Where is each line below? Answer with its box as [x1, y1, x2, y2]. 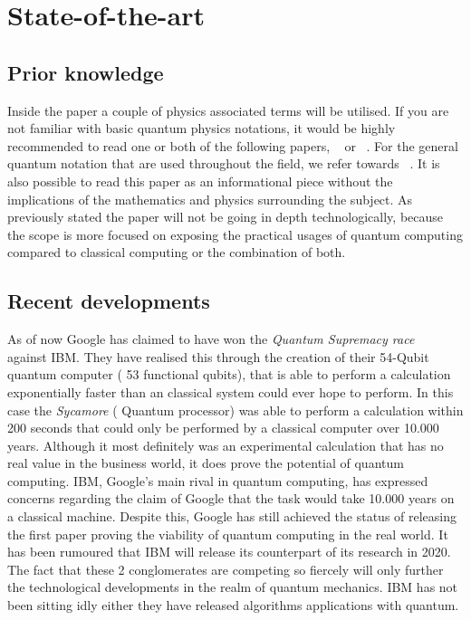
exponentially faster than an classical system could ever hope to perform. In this [7, 382, 454, 401]
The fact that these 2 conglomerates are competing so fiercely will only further [7, 559, 444, 578]
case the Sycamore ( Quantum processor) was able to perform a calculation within [7, 400, 464, 419]
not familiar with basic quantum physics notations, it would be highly [7, 119, 396, 138]
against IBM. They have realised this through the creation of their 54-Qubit [7, 347, 429, 366]
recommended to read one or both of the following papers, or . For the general [7, 136, 458, 155]
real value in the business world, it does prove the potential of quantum [7, 453, 404, 472]
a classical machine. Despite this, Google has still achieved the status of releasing [7, 507, 457, 526]
